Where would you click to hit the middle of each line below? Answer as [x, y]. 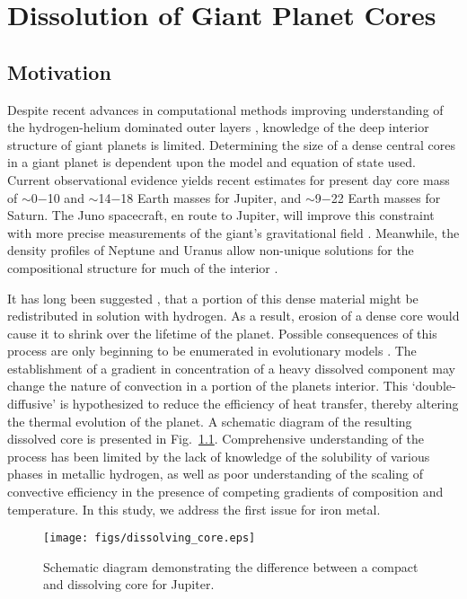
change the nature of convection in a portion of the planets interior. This [207, 386]
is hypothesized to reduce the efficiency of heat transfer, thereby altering [259, 404]
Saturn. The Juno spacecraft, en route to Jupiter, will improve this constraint [221, 215]
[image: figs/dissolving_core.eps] [150, 538]
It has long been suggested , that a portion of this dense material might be [213, 298]
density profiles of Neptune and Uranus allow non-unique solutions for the [211, 250]
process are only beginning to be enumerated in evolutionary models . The [212, 351]
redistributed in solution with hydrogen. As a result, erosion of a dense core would [233, 316]
